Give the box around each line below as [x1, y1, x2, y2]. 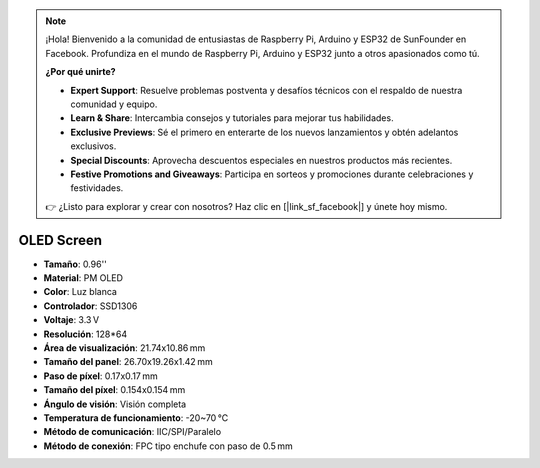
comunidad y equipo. [70, 98, 158, 110]
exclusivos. [70, 140, 117, 152]
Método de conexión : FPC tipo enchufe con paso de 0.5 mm [43, 440, 294, 452]
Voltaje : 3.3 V [43, 314, 100, 326]
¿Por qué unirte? [45, 66, 116, 78]
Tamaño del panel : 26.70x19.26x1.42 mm [43, 356, 214, 368]
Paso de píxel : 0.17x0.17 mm [43, 370, 159, 382]
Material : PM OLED [43, 271, 124, 284]
